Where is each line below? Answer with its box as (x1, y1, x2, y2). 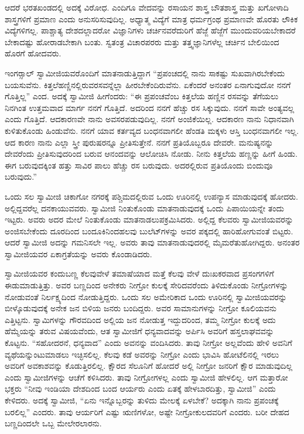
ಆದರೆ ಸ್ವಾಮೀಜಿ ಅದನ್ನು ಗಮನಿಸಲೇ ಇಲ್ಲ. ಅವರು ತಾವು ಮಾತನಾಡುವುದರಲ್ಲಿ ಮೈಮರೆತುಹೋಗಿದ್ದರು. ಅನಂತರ (5, 236, 300, 248)
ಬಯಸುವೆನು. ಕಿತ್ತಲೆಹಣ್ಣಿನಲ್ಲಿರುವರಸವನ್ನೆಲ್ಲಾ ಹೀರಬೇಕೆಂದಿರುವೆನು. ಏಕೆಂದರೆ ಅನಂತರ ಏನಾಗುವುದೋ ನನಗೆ (5, 78, 291, 90)
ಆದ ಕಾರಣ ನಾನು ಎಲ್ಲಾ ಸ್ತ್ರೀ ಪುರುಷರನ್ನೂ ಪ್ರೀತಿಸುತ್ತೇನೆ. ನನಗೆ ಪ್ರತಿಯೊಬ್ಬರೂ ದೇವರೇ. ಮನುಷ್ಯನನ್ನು (5, 136, 274, 148)
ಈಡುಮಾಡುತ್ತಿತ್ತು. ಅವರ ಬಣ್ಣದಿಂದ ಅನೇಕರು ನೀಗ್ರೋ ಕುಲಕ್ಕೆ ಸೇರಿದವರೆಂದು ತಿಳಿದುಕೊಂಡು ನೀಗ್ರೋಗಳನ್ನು (5, 279, 288, 291)
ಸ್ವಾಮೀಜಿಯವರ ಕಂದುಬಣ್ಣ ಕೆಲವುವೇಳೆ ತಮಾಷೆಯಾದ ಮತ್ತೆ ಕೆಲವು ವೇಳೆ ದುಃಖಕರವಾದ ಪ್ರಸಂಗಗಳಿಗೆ (5, 267, 274, 280)
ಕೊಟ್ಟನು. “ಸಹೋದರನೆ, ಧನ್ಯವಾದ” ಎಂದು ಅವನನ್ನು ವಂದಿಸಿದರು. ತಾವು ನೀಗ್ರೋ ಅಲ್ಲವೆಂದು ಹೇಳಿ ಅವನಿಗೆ (5, 337, 292, 349)
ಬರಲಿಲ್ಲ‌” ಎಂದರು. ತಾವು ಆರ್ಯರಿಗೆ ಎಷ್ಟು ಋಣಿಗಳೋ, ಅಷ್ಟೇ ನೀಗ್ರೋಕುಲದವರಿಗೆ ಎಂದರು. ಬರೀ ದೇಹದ (5, 405, 289, 418)
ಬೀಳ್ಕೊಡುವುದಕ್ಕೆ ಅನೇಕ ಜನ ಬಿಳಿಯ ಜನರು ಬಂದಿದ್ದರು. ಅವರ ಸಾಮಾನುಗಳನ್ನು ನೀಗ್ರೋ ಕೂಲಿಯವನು (5, 302, 276, 314)
